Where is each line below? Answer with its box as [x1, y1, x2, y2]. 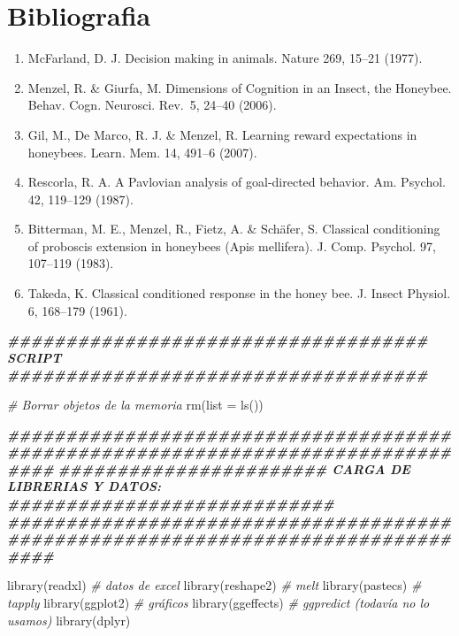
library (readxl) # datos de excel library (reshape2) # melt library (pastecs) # [7, 576, 422, 594]
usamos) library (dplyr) [7, 610, 131, 629]
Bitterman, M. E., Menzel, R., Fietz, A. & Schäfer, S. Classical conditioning [27, 219, 440, 238]
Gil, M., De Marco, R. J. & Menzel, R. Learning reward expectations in [27, 125, 417, 143]
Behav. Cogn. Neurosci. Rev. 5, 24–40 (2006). [27, 96, 277, 114]
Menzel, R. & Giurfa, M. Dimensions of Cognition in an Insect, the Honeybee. [27, 78, 452, 96]
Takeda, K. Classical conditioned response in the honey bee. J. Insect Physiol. [27, 284, 451, 303]
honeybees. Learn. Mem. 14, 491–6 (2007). [27, 142, 257, 161]
